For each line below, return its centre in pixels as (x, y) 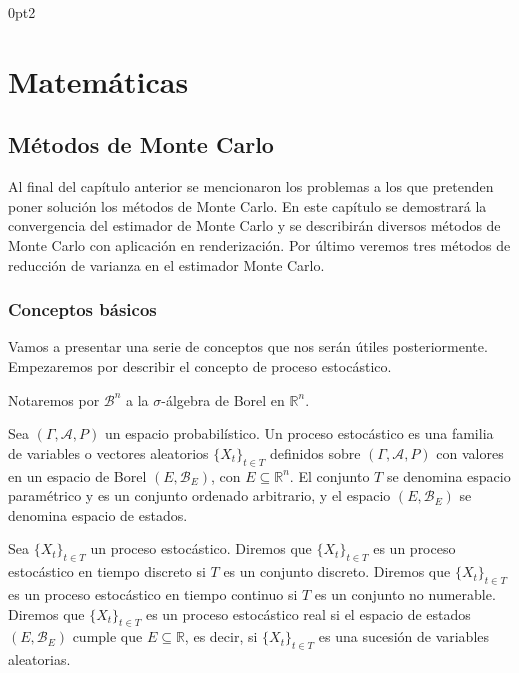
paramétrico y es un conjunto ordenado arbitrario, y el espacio (199, 495)
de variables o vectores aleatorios (108, 452)
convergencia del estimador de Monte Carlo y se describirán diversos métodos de (254, 225)
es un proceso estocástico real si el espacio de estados (308, 613)
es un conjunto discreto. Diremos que (337, 571)
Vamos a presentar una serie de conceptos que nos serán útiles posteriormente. (248, 346)
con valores (470, 452)
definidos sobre (315, 452)
